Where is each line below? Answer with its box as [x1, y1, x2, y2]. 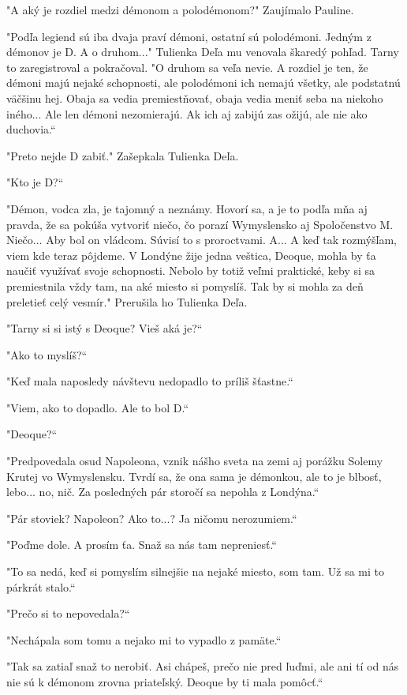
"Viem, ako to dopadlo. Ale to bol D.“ [6, 399, 189, 415]
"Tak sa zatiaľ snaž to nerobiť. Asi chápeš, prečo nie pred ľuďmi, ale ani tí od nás [6, 658, 399, 674]
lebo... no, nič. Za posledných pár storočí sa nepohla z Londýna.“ [6, 483, 319, 500]
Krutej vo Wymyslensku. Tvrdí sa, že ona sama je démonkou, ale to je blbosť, [6, 468, 382, 484]
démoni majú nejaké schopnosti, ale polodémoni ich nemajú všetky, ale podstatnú [6, 74, 401, 91]
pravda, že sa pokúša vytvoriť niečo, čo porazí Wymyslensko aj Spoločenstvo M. [6, 216, 394, 232]
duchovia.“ [6, 121, 56, 137]
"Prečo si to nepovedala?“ [6, 605, 130, 622]
